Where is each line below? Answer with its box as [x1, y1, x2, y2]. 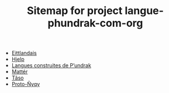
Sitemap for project [27, 4, 123, 18]
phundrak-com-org [47, 16, 143, 30]
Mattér [11, 68, 28, 75]
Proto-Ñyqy [11, 81, 40, 88]
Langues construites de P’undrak [11, 62, 92, 69]
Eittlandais [11, 50, 37, 57]
